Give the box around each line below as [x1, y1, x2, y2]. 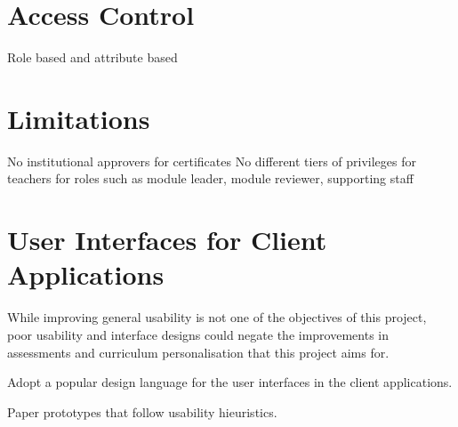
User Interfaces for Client [7, 222, 327, 258]
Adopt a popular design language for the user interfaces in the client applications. [7, 373, 453, 391]
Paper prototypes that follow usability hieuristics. [7, 402, 277, 421]
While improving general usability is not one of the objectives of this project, [7, 308, 427, 326]
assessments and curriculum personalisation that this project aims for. [7, 342, 390, 361]
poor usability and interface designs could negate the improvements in [7, 325, 389, 343]
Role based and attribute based [7, 48, 178, 67]
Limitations [7, 100, 150, 136]
